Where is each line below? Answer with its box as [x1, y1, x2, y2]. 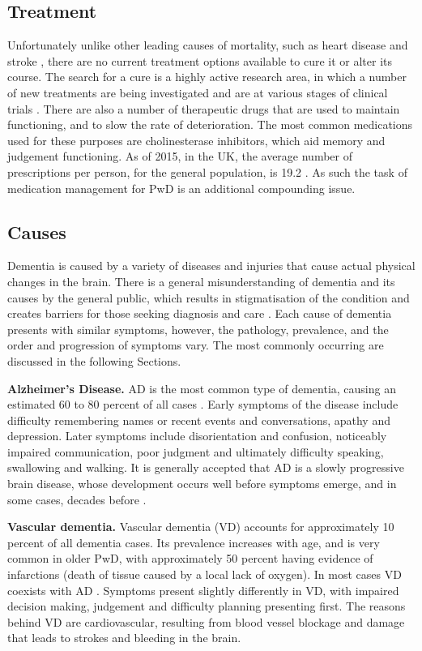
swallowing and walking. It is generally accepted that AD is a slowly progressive [7, 459, 404, 476]
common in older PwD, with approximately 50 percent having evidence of [7, 550, 373, 567]
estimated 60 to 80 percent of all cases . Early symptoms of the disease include [7, 396, 399, 413]
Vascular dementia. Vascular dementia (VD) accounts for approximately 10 [7, 518, 394, 535]
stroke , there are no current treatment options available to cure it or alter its [7, 52, 392, 69]
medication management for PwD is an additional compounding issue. [7, 179, 356, 196]
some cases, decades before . [7, 490, 147, 508]
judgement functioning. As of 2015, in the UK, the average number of [7, 148, 353, 165]
